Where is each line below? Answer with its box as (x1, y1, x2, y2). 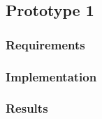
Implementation (6, 68, 97, 85)
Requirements (6, 35, 85, 53)
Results (6, 100, 48, 117)
